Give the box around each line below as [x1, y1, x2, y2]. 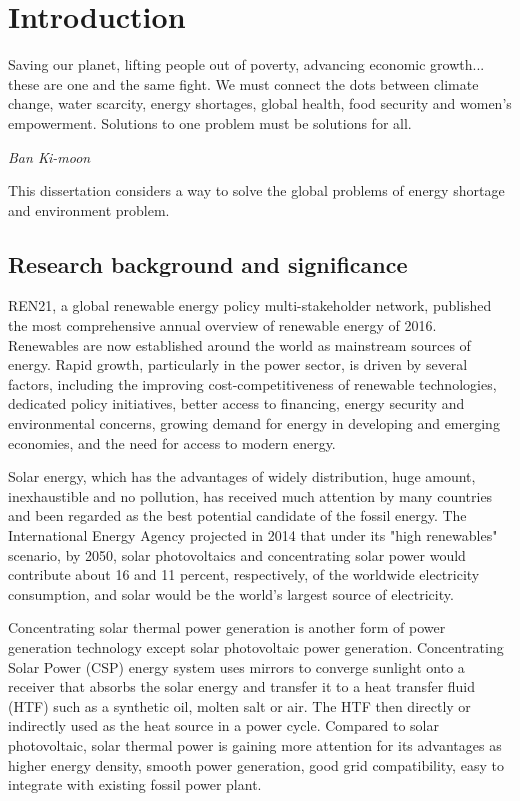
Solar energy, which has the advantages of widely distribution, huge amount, [8, 466, 476, 487]
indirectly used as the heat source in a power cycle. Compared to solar [8, 715, 439, 736]
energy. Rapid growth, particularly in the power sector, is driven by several [8, 354, 468, 375]
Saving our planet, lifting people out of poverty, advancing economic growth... [8, 54, 485, 75]
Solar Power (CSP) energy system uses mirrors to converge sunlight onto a [8, 656, 465, 677]
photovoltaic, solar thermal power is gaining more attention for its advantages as [8, 734, 502, 755]
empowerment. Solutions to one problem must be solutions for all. [8, 112, 412, 133]
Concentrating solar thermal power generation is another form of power [8, 617, 446, 638]
